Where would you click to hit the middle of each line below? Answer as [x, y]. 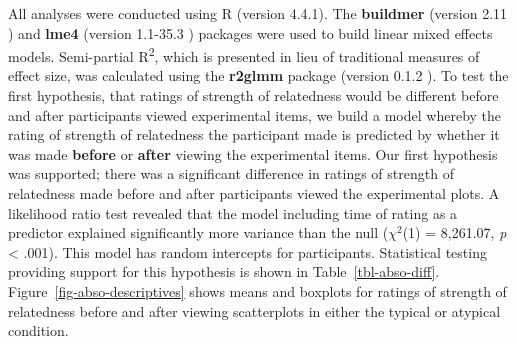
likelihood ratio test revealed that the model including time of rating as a [233, 212]
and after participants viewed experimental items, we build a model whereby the [255, 114]
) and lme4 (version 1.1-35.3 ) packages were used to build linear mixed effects [250, 32]
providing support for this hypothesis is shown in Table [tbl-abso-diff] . [224, 271]
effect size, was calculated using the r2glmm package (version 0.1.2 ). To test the [258, 75]
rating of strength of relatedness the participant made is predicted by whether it [254, 134]
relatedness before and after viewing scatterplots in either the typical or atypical [254, 310]
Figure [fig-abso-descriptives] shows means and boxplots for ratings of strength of [257, 290]
